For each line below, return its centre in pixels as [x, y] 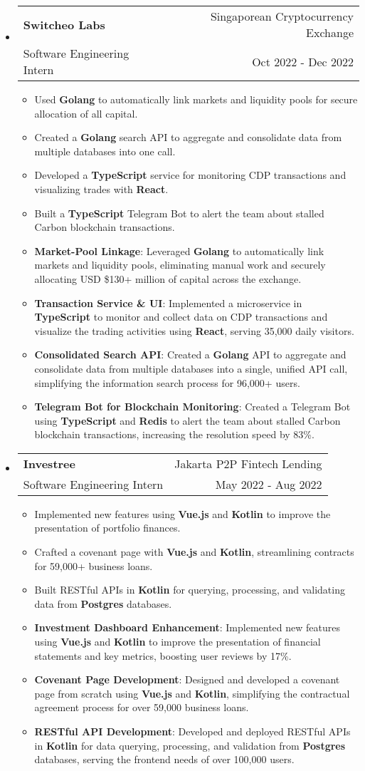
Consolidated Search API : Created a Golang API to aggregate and [190, 355]
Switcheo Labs [64, 24]
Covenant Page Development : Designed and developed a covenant [187, 679]
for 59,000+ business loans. [94, 565]
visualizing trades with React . [101, 188]
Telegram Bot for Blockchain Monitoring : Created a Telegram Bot [192, 407]
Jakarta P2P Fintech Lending [248, 463]
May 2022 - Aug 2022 [269, 484]
